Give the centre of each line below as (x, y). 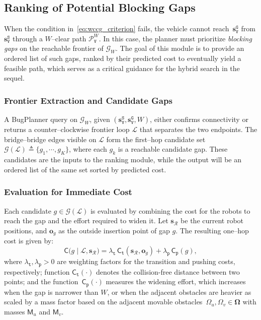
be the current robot (212, 220)
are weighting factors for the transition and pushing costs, (146, 261)
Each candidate (28, 210)
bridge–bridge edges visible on (50, 139)
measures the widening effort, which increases (176, 281)
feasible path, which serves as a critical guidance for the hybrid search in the (122, 68)
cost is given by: (29, 241)
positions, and (26, 230)
